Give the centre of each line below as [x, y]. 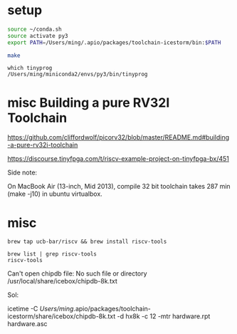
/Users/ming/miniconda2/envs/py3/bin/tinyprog [78, 74]
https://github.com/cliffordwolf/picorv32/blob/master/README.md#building [118, 137]
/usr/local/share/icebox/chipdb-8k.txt [62, 281]
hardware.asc [27, 324]
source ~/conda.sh [35, 29]
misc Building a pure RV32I [89, 103]
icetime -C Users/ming [41, 309]
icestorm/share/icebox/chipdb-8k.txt [62, 316]
